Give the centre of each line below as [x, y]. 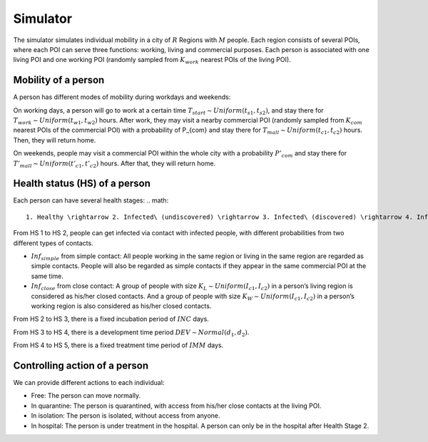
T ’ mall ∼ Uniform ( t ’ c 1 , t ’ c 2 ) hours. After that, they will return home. [114, 164]
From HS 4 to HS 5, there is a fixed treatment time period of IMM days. [118, 345]
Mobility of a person [59, 80]
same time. [47, 276]
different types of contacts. [53, 243]
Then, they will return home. [55, 140]
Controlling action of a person [81, 365]
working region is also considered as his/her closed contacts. [121, 306]
